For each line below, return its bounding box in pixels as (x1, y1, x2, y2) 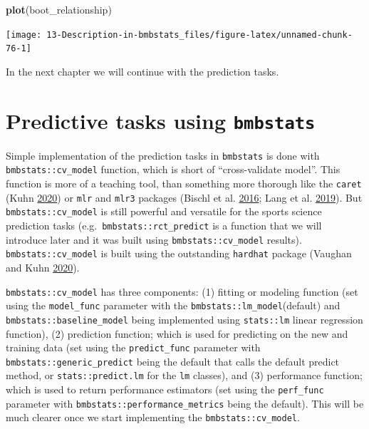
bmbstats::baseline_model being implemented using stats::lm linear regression (6, 311, 363, 326)
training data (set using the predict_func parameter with (6, 340, 261, 355)
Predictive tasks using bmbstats (6, 105, 316, 135)
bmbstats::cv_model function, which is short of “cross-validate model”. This (6, 162, 341, 177)
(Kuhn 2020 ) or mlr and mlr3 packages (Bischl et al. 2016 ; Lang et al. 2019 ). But (6, 190, 363, 205)
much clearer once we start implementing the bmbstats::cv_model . (6, 410, 300, 425)
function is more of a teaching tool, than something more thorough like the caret (6, 176, 362, 191)
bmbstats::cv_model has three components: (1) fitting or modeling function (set (6, 284, 358, 299)
